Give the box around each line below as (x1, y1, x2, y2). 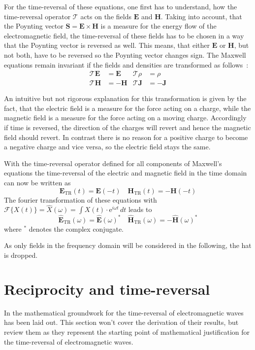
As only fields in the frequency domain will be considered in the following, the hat (4, 240, 252, 250)
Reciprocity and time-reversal (4, 279, 210, 299)
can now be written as (4, 177, 71, 187)
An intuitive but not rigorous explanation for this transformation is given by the (4, 93, 247, 104)
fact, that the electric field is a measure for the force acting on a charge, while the (4, 103, 251, 113)
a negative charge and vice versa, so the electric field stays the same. (4, 141, 211, 152)
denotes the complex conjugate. (29, 223, 124, 234)
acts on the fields (80, 11, 131, 21)
